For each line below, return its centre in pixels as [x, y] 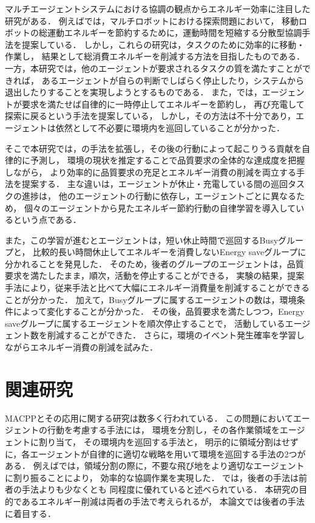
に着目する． [30, 513]
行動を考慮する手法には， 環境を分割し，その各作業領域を [163, 430]
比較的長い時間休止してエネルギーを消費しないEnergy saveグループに [170, 252]
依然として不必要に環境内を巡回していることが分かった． [170, 127]
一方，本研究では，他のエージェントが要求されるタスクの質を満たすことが [154, 68]
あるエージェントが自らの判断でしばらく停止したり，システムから [173, 80]
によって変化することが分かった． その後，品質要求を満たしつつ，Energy [159, 311]
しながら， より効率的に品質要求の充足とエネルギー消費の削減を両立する [151, 172]
